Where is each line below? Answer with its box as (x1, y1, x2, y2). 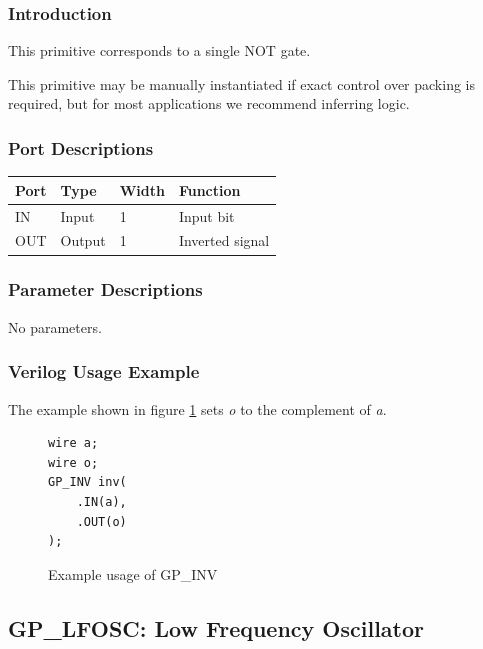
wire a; (48, 436, 99, 451)
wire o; (48, 455, 99, 470)
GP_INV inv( (48, 475, 127, 490)
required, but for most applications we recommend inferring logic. (8, 93, 410, 114)
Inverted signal (178, 230, 270, 251)
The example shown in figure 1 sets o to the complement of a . (8, 398, 387, 419)
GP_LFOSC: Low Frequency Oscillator (8, 612, 425, 643)
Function (178, 179, 241, 200)
